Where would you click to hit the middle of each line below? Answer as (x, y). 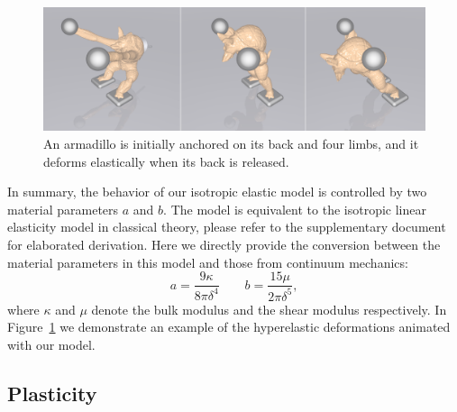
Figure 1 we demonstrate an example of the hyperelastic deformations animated (229, 327)
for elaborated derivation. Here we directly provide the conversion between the (224, 245)
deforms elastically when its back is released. (166, 161)
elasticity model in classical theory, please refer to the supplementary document (227, 227)
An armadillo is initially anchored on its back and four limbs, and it (231, 144)
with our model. (51, 344)
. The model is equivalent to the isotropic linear (295, 209)
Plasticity (52, 393)
